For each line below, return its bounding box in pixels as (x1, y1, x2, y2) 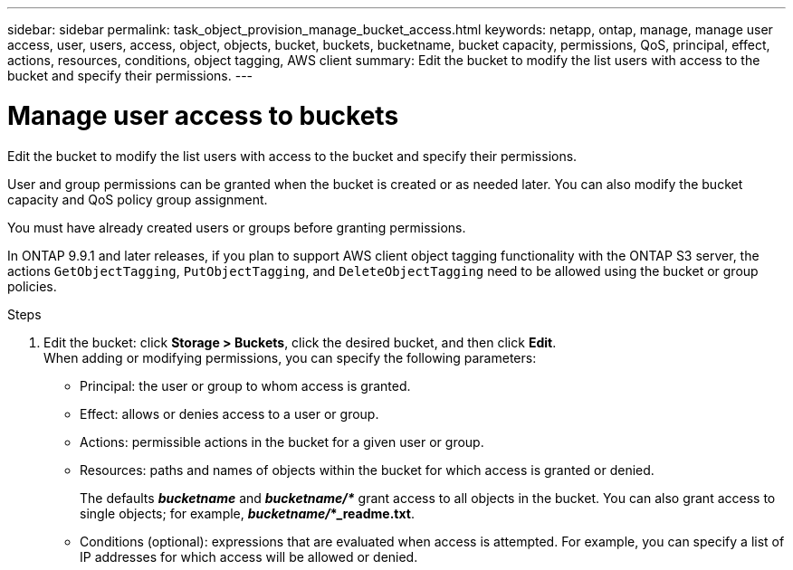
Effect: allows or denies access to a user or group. (80, 405, 379, 422)
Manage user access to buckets (7, 100, 399, 131)
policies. (7, 278, 57, 294)
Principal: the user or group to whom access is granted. (80, 377, 411, 394)
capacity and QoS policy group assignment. (7, 191, 268, 207)
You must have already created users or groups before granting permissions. (7, 219, 466, 235)
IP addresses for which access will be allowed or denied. (80, 548, 418, 565)
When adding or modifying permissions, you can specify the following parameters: (43, 349, 537, 366)
